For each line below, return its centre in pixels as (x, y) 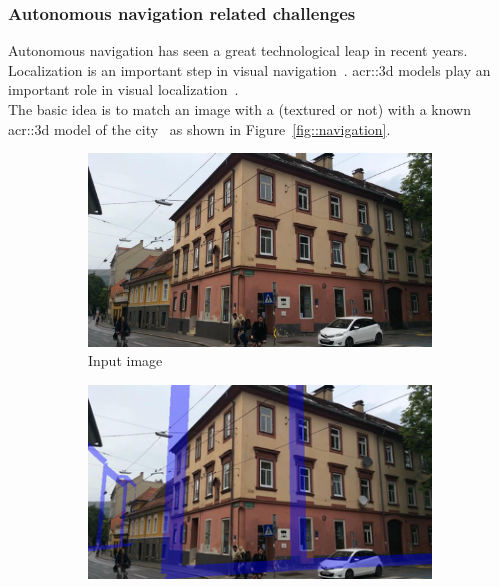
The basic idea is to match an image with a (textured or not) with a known (239, 109)
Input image (125, 360)
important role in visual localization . (123, 89)
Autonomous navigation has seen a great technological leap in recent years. (238, 50)
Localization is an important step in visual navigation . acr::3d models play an (249, 69)
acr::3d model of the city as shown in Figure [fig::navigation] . (199, 128)
